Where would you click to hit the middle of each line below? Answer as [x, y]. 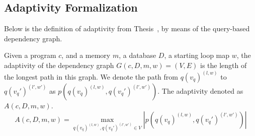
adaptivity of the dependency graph [59, 65]
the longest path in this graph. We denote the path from [91, 77]
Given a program [30, 55]
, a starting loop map [197, 55]
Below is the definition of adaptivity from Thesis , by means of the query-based [127, 28]
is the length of [224, 65]
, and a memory [86, 55]
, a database [138, 55]
